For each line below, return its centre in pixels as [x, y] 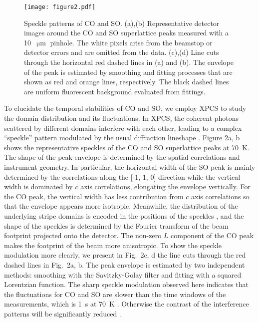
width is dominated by [38, 186]
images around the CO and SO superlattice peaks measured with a [126, 33]
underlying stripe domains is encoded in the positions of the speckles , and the [124, 215]
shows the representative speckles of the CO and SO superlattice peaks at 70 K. [127, 147]
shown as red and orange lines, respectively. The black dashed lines [127, 82]
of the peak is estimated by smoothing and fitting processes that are [128, 72]
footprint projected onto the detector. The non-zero [83, 235]
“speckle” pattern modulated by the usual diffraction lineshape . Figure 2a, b [122, 138]
